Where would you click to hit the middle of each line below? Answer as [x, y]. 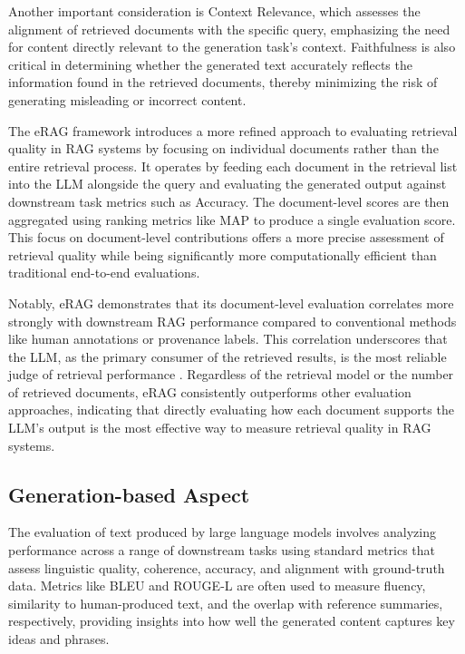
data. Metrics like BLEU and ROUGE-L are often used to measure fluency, [217, 586]
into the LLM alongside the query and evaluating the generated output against [228, 184]
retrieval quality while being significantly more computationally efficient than [223, 254]
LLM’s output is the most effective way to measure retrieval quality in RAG [220, 428]
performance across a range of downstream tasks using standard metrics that [222, 550]
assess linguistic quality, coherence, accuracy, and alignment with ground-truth [227, 567]
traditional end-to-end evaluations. [104, 273]
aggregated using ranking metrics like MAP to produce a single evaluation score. [232, 219]
